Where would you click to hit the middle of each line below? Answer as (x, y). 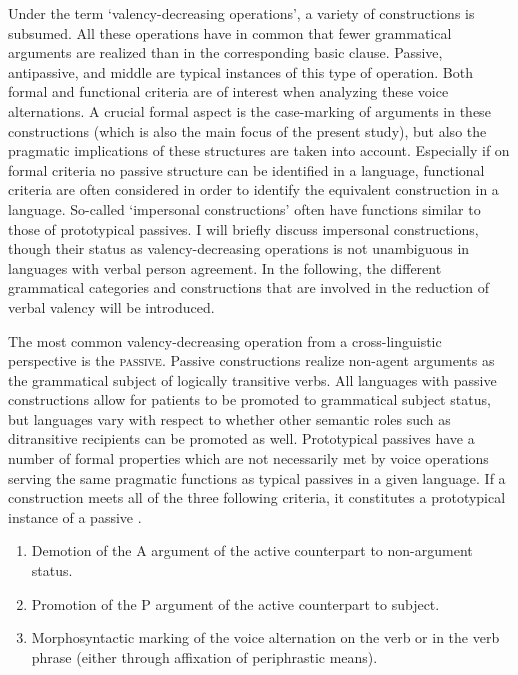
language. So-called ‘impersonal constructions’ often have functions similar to (244, 208)
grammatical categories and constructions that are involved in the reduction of (249, 287)
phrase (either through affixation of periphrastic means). (204, 656)
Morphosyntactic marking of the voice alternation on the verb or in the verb (265, 637)
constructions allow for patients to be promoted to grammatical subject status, (249, 399)
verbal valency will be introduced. (111, 306)
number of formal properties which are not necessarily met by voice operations (248, 458)
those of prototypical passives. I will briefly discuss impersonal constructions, (243, 228)
